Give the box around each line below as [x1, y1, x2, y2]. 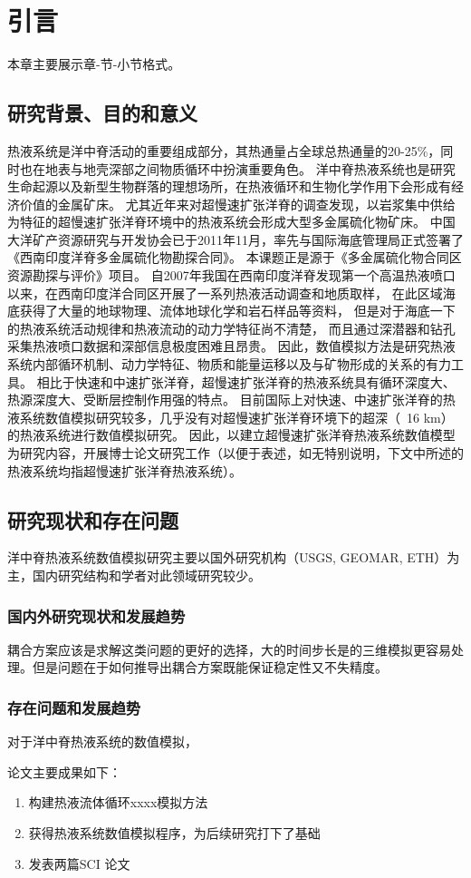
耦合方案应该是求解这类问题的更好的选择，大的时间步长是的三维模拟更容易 [7, 639, 451, 658]
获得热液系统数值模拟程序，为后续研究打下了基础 [28, 824, 321, 842]
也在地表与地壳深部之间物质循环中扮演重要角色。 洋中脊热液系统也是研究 [19, 159, 456, 178]
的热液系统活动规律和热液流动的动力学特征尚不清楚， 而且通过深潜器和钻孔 [7, 318, 456, 337]
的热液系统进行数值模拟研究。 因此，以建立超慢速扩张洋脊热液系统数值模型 [7, 425, 456, 444]
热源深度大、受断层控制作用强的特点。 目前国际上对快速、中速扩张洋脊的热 [7, 390, 456, 409]
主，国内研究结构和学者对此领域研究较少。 [7, 566, 261, 584]
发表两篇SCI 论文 [28, 854, 130, 873]
